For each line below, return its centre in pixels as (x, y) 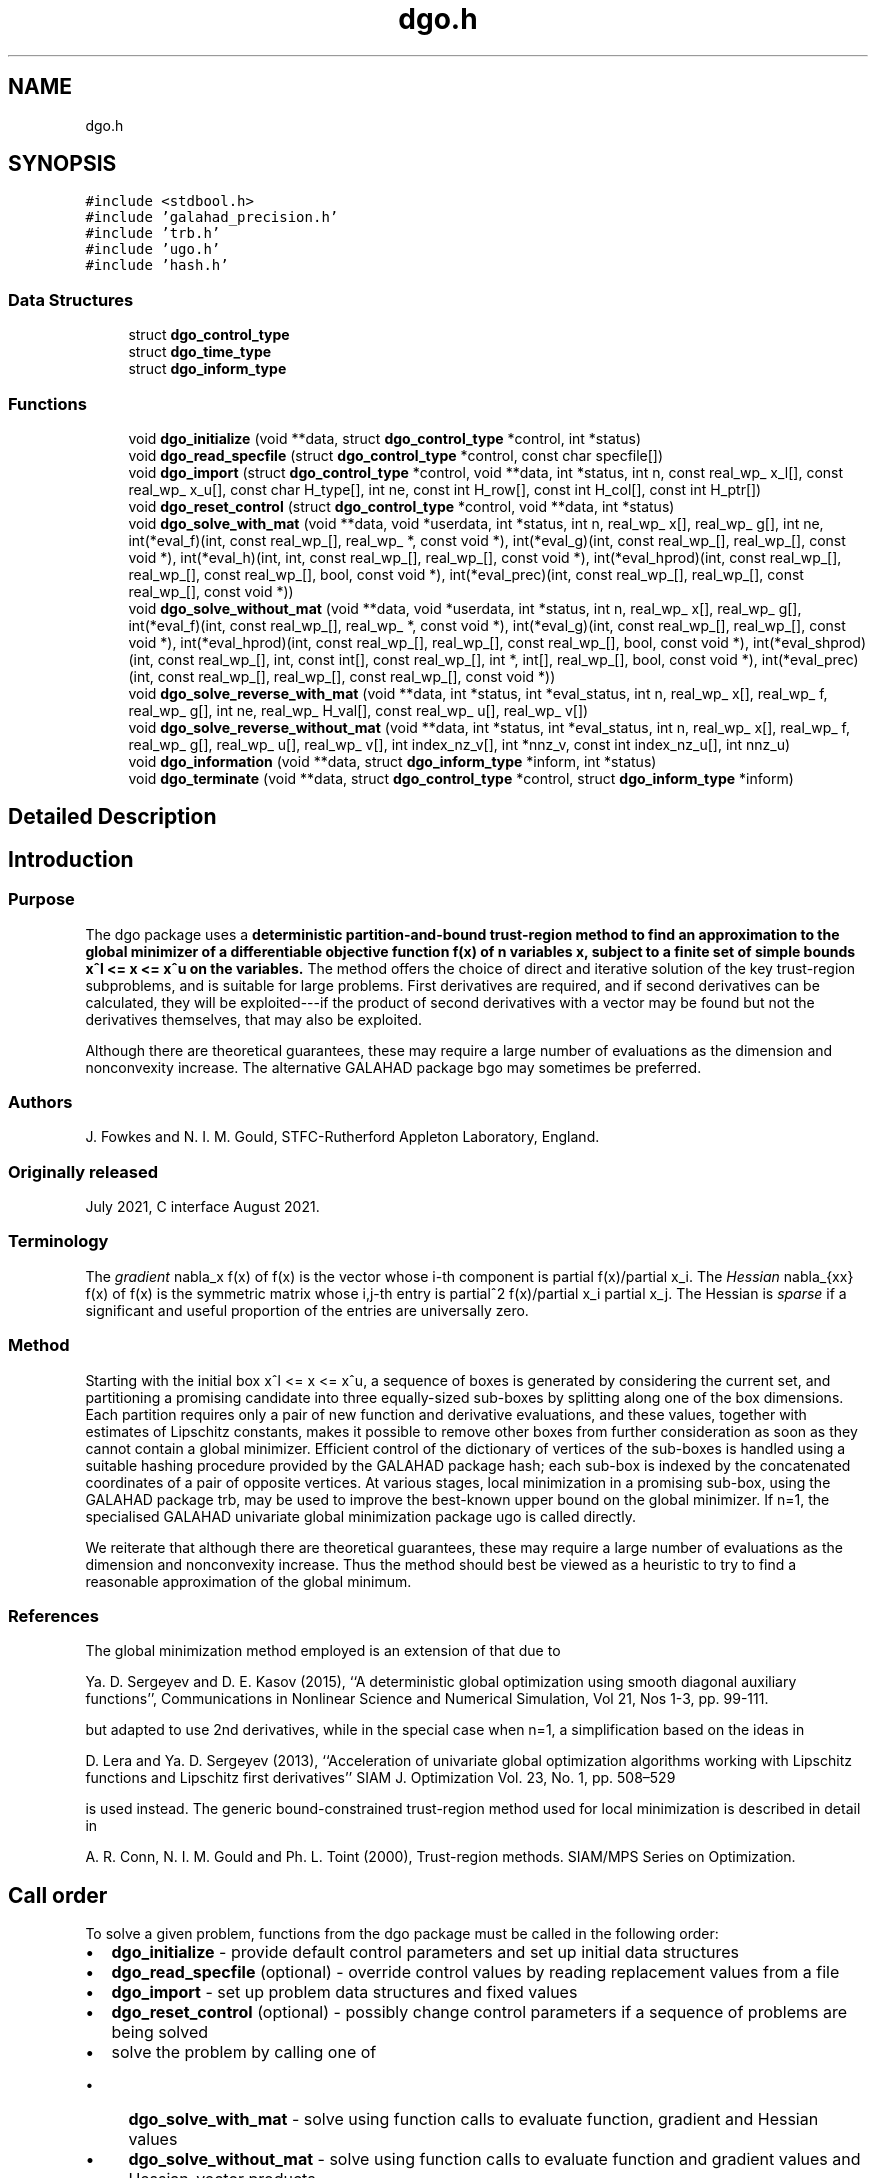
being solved (160, 2032)
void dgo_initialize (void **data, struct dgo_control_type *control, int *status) (385, 438)
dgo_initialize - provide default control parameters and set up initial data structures (425, 1952)
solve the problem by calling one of (244, 2052)
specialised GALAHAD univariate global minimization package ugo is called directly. (360, 1516)
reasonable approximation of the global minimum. (248, 1581)
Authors (40, 1101)
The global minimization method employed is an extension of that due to (323, 1651)
